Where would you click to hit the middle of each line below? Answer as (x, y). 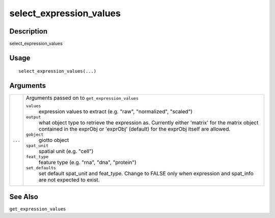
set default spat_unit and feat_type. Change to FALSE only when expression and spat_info (146, 174)
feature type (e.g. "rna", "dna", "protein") (88, 163)
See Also (24, 196)
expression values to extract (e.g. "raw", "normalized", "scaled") (116, 112)
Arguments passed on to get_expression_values (82, 98)
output (33, 117)
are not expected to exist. (69, 180)
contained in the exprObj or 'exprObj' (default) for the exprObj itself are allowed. (134, 129)
